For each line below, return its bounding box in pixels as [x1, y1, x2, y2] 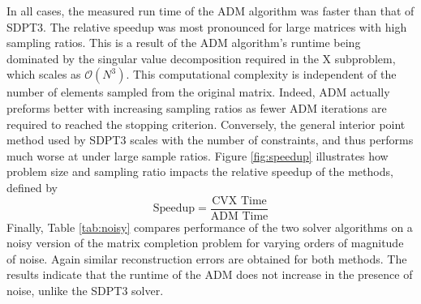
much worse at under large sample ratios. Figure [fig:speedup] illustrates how [6, 147, 389, 164]
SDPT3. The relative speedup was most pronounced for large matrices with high [6, 18, 407, 35]
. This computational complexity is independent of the [126, 66, 397, 83]
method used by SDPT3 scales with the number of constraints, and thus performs [6, 131, 414, 148]
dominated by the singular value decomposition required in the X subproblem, [6, 49, 396, 66]
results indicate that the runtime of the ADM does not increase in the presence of [6, 266, 413, 283]
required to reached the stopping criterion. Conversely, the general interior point [6, 115, 406, 132]
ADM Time [210, 210, 268, 222]
